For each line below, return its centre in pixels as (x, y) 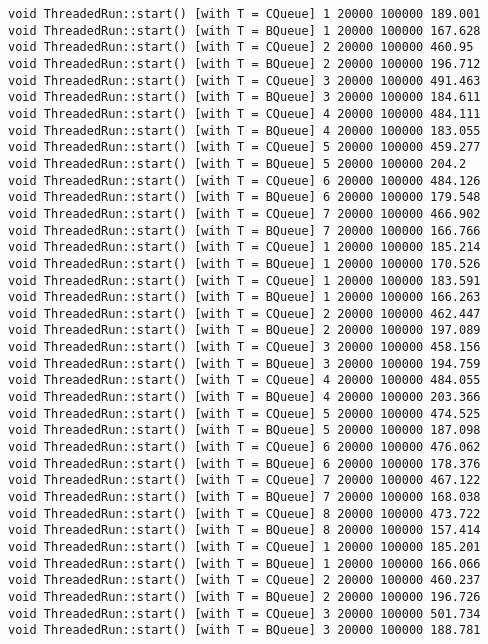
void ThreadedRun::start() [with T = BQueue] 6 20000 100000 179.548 (244, 197)
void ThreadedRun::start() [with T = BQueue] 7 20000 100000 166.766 (244, 230)
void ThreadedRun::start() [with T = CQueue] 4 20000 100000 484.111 (244, 113)
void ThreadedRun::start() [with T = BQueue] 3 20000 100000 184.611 (244, 97)
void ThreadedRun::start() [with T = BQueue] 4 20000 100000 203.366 (244, 397)
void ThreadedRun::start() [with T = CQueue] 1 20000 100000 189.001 (244, 14)
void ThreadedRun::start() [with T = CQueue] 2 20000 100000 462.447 (244, 313)
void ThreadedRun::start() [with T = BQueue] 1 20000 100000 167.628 (244, 30)
